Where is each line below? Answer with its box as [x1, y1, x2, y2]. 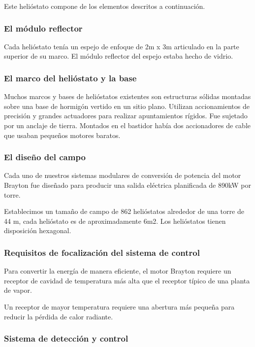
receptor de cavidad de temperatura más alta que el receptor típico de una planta [4, 275, 250, 285]
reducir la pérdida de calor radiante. [4, 311, 113, 321]
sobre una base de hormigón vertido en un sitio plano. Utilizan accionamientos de [4, 101, 250, 111]
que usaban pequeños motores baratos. [4, 130, 121, 140]
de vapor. [4, 285, 32, 295]
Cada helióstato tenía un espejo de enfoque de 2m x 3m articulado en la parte [4, 41, 239, 51]
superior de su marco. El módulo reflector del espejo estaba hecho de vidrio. [4, 51, 233, 61]
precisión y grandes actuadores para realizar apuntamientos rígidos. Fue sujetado [4, 110, 248, 121]
